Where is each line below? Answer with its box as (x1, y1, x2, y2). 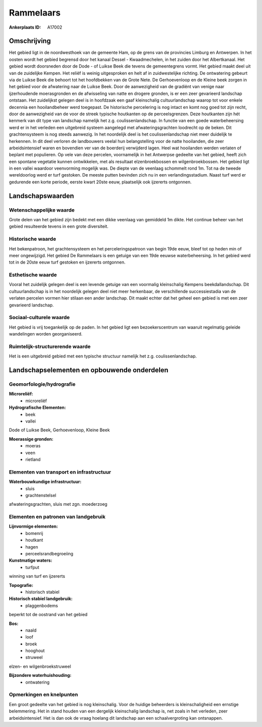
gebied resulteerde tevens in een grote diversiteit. (9, 224, 109, 230)
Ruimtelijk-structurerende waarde (9, 343, 91, 350)
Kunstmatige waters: (9, 557, 52, 564)
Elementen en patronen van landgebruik (9, 514, 106, 520)
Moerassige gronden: (9, 436, 53, 442)
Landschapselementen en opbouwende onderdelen (9, 366, 168, 374)
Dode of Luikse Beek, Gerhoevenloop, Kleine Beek (9, 427, 110, 433)
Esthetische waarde (9, 271, 57, 278)
